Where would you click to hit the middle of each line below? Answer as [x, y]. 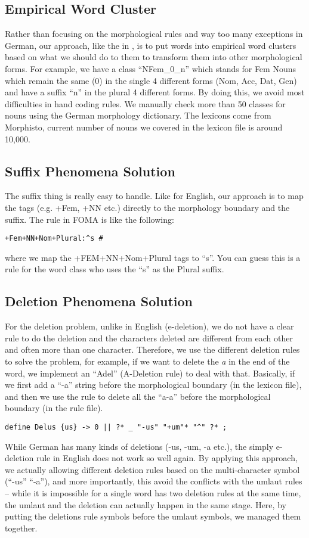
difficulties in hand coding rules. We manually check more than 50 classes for [145, 103]
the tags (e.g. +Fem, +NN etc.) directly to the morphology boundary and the [147, 207]
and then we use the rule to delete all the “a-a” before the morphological [138, 396]
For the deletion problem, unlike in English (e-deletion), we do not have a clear [149, 326]
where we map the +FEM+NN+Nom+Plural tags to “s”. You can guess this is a [153, 257]
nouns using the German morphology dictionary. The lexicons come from [138, 115]
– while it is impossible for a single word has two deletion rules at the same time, [153, 492]
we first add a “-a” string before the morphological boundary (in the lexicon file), [153, 385]
